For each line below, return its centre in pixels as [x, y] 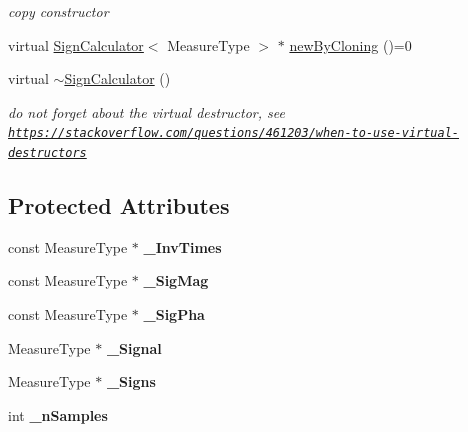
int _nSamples [58, 414]
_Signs [131, 381]
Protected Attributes [119, 205]
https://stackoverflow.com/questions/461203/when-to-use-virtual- [234, 133]
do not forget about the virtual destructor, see [146, 111]
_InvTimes [182, 246]
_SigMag [176, 280]
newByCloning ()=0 [350, 44]
